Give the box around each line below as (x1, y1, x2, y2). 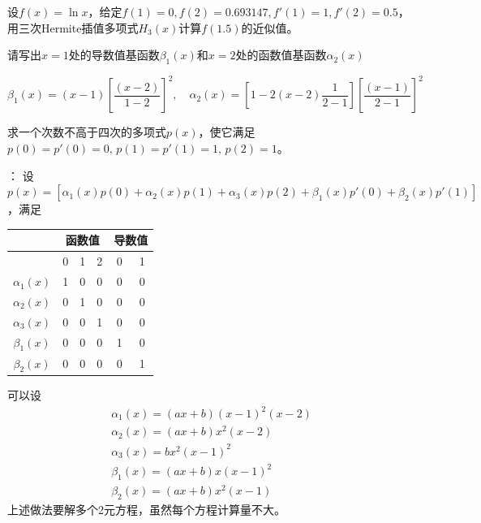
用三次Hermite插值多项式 (7, 19, 139, 36)
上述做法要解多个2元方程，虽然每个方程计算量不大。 (7, 500, 286, 517)
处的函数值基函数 (235, 46, 327, 63)
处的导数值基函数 (68, 46, 160, 63)
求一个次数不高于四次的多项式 (7, 123, 166, 140)
